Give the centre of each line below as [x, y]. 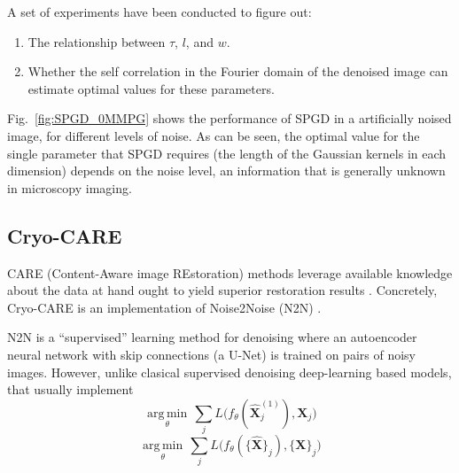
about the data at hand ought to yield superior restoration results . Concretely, [222, 290]
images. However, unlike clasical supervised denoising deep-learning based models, [229, 372]
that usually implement [70, 389]
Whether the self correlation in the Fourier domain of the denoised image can [238, 71]
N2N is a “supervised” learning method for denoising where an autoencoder [212, 337]
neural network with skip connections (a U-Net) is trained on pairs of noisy [211, 354]
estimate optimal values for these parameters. [151, 88]
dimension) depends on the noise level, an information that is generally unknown [226, 171]
